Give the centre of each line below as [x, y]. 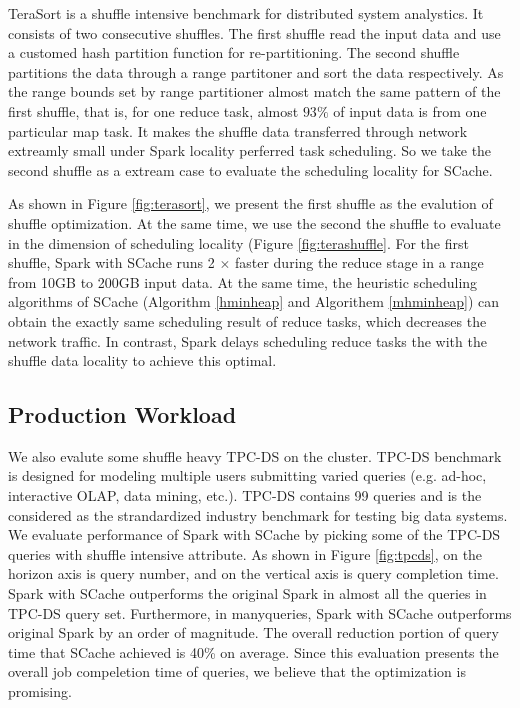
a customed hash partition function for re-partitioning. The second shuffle [234, 52]
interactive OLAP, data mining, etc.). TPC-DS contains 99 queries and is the [245, 495]
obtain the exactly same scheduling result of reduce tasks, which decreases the [247, 320]
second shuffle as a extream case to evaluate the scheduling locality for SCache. [250, 169]
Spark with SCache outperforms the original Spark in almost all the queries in [247, 593]
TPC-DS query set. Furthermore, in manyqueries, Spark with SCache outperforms [260, 612]
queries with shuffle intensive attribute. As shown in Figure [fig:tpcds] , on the [245, 553]
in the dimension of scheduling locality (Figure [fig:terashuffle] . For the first [238, 242]
